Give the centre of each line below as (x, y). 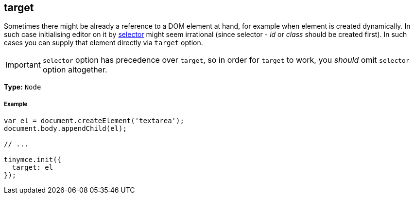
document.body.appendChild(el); (65, 129)
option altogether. (75, 70)
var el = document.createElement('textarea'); (94, 121)
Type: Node (23, 87)
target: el (33, 168)
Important (23, 65)
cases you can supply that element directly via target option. (103, 43)
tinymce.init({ (33, 160)
